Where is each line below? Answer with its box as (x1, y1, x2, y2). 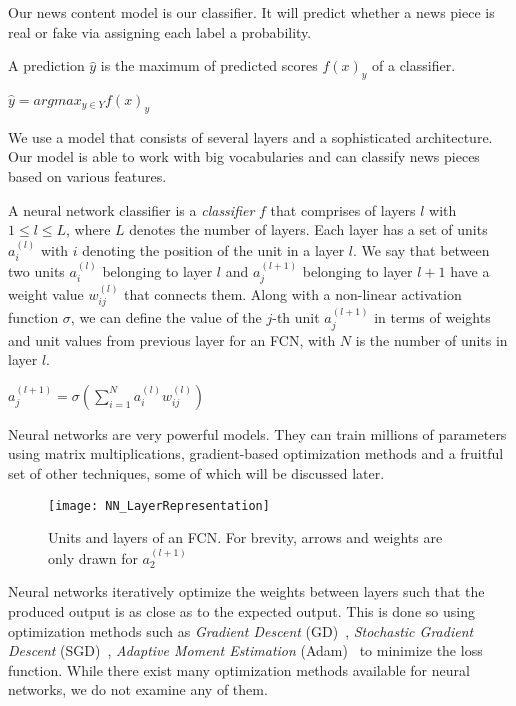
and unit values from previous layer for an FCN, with (8, 329, 336, 350)
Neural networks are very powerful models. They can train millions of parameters (8, 423, 507, 444)
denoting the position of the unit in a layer (82, 239, 345, 260)
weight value (8, 284, 84, 305)
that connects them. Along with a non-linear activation (124, 284, 462, 305)
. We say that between (353, 239, 490, 260)
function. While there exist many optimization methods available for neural (8, 659, 470, 680)
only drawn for (48, 547, 138, 568)
